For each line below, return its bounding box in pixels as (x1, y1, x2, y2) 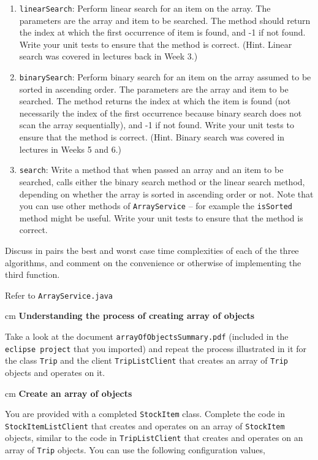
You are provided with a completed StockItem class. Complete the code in (5, 407, 286, 420)
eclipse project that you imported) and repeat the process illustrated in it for (5, 342, 307, 355)
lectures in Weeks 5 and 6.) (19, 142, 122, 155)
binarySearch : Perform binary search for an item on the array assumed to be (19, 71, 311, 83)
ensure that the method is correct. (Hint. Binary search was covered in (19, 131, 285, 144)
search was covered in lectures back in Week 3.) (19, 50, 198, 63)
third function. (5, 268, 60, 281)
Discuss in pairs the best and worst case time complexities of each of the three (5, 243, 299, 256)
